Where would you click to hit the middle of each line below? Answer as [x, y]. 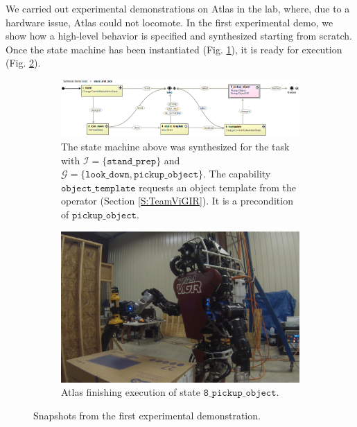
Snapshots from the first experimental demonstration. [147, 416]
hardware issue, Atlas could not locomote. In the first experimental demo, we [169, 22]
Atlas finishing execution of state [131, 392]
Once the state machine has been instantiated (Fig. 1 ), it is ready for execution [174, 49]
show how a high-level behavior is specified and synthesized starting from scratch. [179, 36]
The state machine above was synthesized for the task [175, 146]
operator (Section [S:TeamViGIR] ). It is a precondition [177, 201]
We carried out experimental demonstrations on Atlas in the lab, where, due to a [178, 8]
